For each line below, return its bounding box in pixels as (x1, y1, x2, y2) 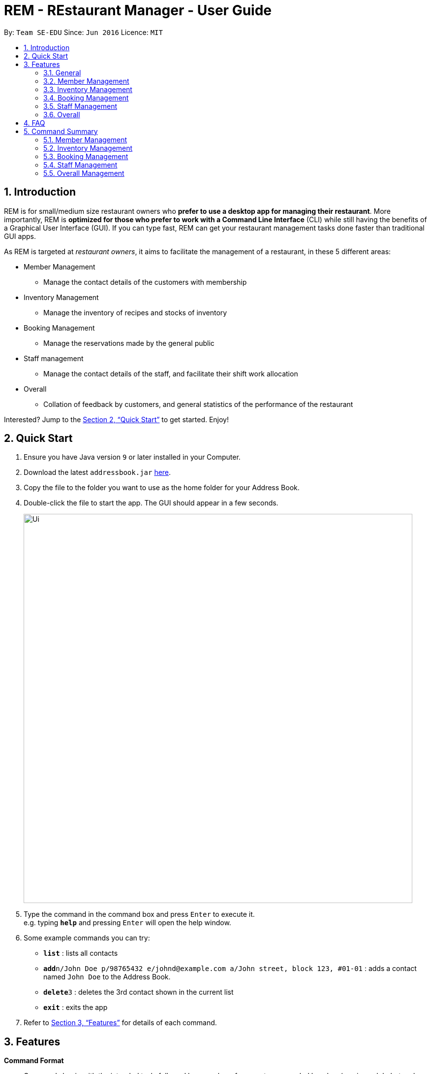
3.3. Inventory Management (43, 85, 132, 94)
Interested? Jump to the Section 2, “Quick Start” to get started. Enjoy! (4, 415, 229, 424)
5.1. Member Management (43, 135, 127, 144)
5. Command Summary (24, 127, 98, 135)
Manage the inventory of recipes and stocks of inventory (43, 308, 227, 317)
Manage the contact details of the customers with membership (43, 277, 247, 286)
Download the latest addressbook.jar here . (24, 468, 171, 477)
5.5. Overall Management (43, 168, 124, 177)
